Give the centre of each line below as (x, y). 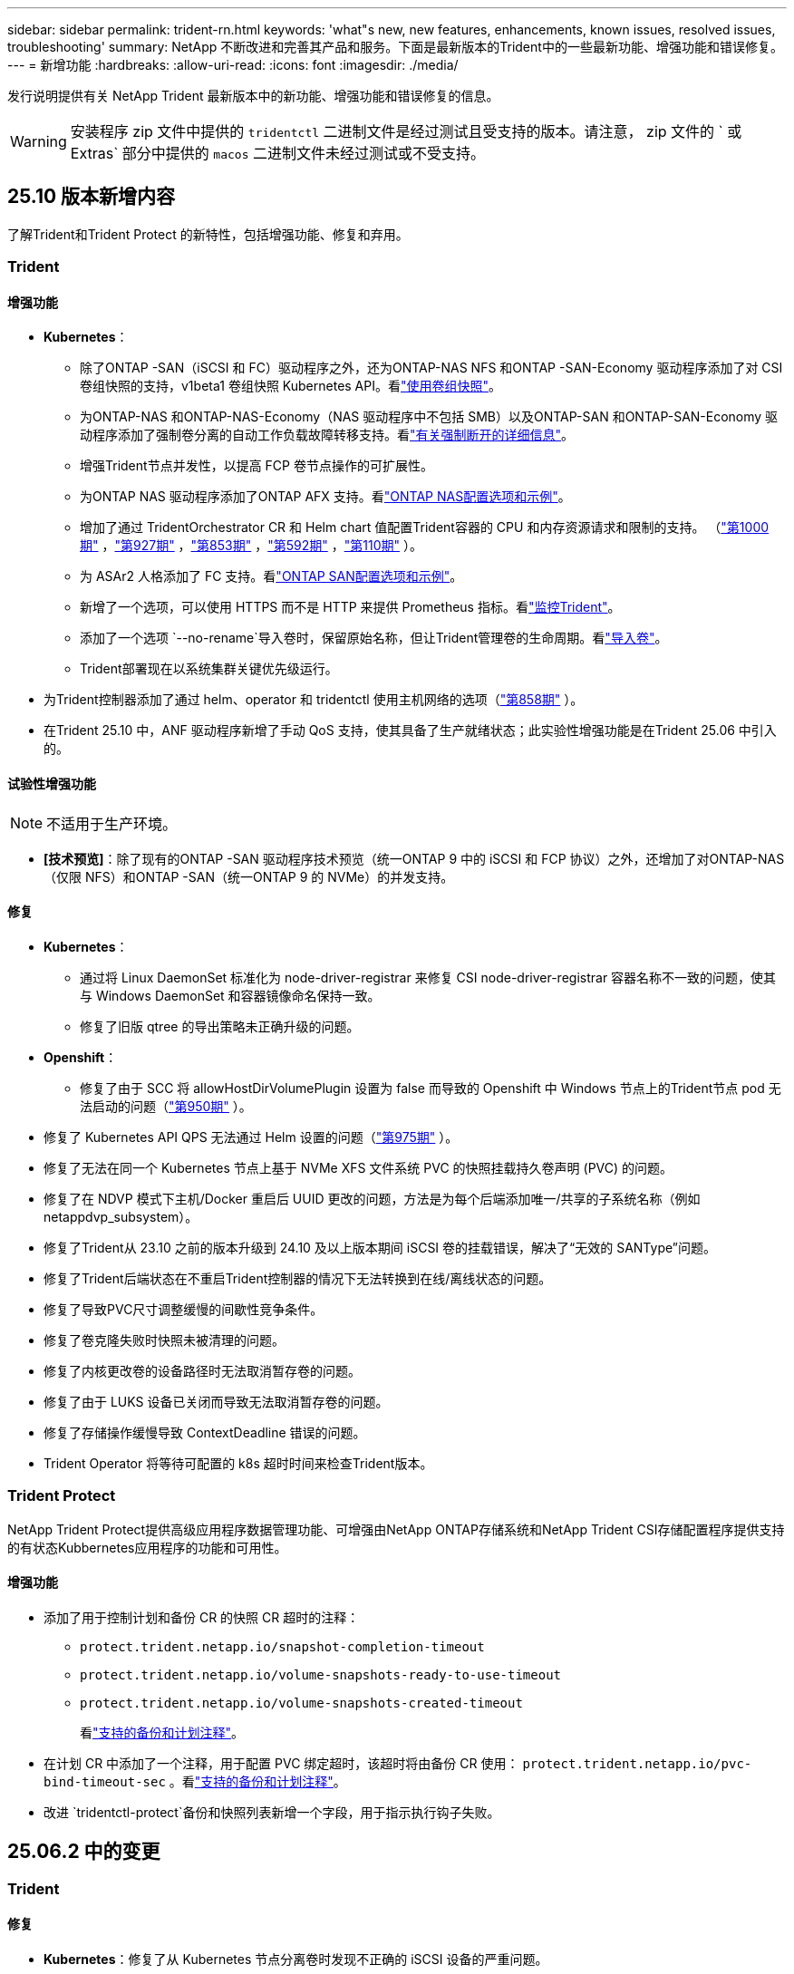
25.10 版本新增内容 (92, 197)
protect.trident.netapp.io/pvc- (637, 1763)
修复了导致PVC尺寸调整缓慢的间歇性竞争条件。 (184, 1309)
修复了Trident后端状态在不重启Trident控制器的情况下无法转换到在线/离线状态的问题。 (298, 1278)
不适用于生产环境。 (112, 823)
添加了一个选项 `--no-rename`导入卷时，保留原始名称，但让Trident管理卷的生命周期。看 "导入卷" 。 (374, 638)
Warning (39, 141)
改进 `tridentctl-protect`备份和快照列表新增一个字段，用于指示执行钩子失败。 (272, 1812)
